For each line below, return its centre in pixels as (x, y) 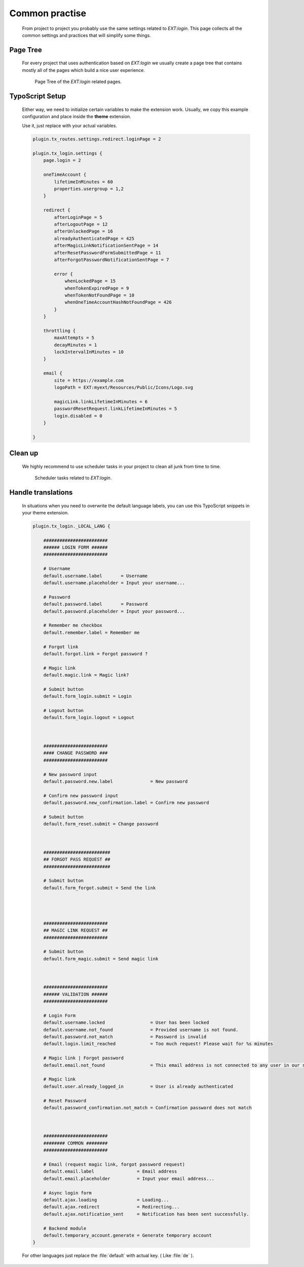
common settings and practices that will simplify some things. (87, 35)
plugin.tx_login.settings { (67, 154)
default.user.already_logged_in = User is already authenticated (138, 1086)
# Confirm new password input (81, 795)
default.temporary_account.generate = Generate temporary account (128, 1235)
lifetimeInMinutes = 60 (84, 182)
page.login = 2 (62, 160)
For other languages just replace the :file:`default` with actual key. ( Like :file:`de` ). (108, 1256)
